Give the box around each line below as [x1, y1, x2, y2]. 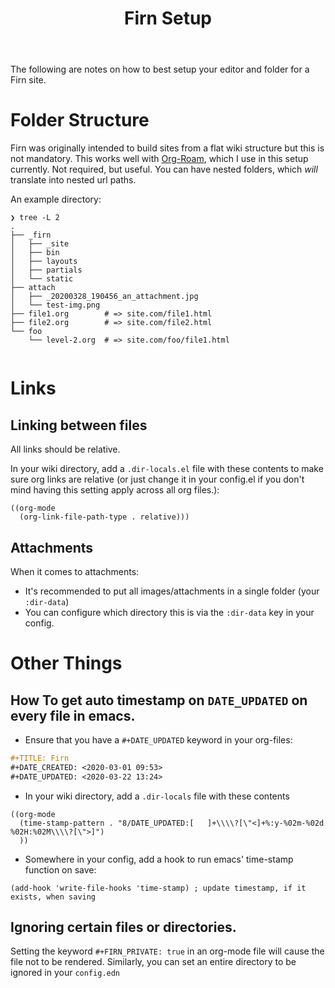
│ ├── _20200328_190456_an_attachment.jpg [10, 292, 199, 302]
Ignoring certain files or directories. [10, 918, 237, 936]
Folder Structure [10, 109, 150, 132]
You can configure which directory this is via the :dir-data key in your [24, 606, 315, 618]
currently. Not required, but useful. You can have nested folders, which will [10, 163, 318, 176]
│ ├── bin [10, 248, 60, 258]
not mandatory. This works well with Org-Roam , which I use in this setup [10, 153, 309, 165]
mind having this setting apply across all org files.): [10, 484, 220, 496]
